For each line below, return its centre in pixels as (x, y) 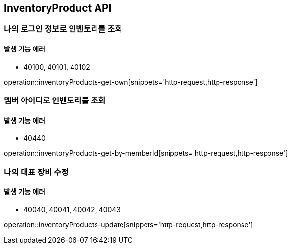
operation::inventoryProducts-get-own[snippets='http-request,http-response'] (131, 82)
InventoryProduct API (58, 8)
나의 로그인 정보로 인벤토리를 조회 (63, 29)
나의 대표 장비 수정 (36, 172)
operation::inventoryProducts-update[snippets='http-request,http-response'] (129, 224)
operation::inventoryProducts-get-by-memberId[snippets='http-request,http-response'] (146, 153)
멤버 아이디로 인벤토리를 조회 (55, 101)
